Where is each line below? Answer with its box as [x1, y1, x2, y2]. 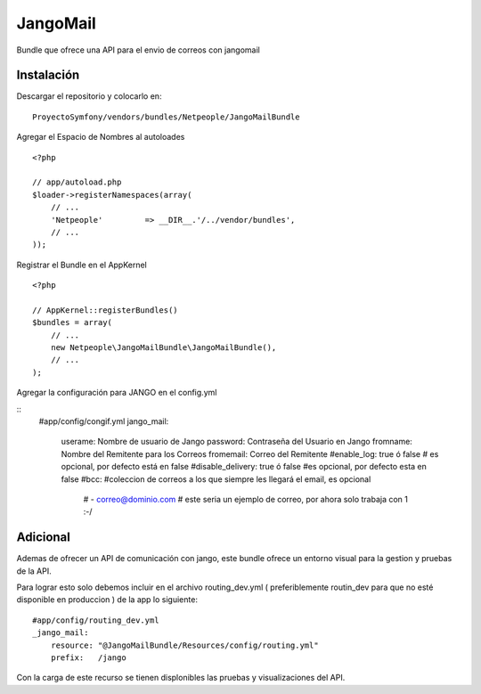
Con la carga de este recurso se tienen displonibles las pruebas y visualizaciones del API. [16, 673, 346, 683]
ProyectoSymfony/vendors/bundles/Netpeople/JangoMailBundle [32, 111, 300, 122]
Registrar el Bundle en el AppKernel [16, 259, 147, 270]
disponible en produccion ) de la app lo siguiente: [16, 594, 198, 605]
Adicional [16, 530, 71, 545]
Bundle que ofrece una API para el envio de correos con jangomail [16, 45, 260, 55]
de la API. [16, 566, 53, 576]
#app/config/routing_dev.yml [32, 615, 159, 625]
